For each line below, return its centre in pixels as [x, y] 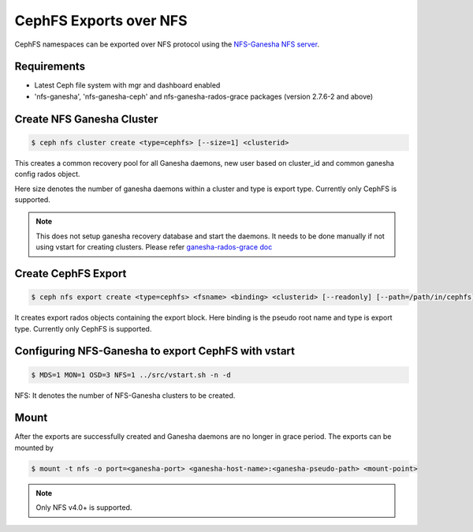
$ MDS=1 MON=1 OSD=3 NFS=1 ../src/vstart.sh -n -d [131, 375]
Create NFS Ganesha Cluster [86, 119]
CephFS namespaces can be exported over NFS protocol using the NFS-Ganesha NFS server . [167, 44]
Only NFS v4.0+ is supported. [84, 508]
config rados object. [47, 174]
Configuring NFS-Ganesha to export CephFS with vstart [155, 351]
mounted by [34, 448]
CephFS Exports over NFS [101, 21]
